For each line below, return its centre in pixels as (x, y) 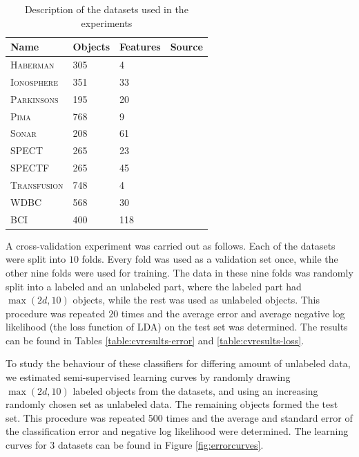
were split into (36, 259)
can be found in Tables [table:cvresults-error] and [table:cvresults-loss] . (155, 340)
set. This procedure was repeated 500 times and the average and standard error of (179, 417)
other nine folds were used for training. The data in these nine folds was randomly (179, 272)
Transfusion (37, 184)
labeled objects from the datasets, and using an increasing (195, 390)
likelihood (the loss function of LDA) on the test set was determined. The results (177, 327)
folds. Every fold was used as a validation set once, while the (210, 259)
